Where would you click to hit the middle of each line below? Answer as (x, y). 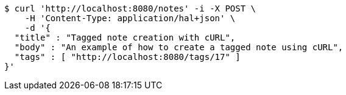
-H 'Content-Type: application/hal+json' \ (130, 18)
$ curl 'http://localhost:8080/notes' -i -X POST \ (130, 8)
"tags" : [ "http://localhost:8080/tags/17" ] (127, 57)
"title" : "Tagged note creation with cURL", (125, 38)
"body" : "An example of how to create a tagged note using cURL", (179, 47)
